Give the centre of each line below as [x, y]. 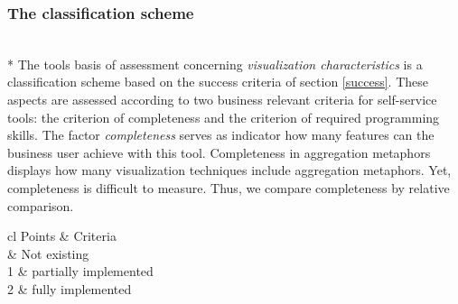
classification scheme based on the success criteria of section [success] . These [218, 82]
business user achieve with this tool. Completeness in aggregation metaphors [219, 152]
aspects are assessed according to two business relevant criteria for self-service [222, 99]
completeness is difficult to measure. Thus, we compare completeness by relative [229, 187]
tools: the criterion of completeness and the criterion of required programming [224, 117]
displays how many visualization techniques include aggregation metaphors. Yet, [229, 170]
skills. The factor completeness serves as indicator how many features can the [221, 135]
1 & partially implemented [80, 271]
